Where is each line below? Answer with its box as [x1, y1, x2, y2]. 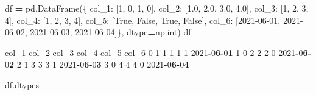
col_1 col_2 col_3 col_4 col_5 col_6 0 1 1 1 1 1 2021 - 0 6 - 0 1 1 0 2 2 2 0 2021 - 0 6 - [5, 46, 312, 58]
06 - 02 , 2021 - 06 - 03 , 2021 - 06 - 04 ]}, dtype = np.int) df [5, 26, 191, 38]
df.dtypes [5, 78, 40, 91]
